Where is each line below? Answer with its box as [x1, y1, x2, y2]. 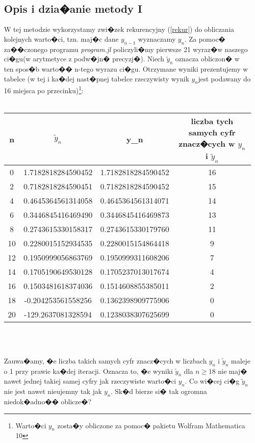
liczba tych [191, 115, 233, 127]
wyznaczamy [138, 33, 176, 44]
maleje [231, 355, 251, 365]
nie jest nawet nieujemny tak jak [4, 386, 102, 396]
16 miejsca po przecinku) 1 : [4, 84, 83, 96]
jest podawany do [198, 73, 251, 83]
